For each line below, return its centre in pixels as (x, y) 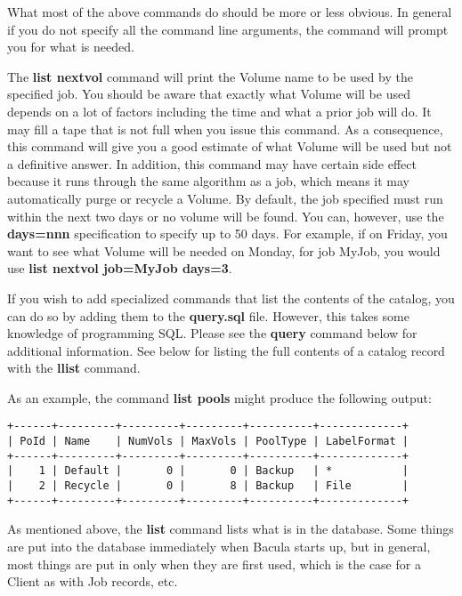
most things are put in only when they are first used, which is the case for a (214, 564)
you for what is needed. (71, 47)
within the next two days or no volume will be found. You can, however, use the (226, 216)
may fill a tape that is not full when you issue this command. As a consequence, (225, 129)
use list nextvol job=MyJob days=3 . (120, 268)
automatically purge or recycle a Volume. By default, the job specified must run (225, 198)
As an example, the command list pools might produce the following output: (219, 397)
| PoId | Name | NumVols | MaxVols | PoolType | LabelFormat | (208, 442)
